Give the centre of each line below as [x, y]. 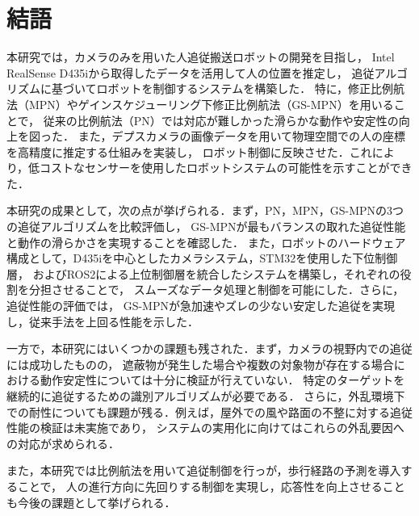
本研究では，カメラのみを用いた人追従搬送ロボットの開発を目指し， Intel [201, 57]
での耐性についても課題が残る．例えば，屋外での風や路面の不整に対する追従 [209, 411]
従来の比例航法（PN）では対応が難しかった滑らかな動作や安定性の [221, 120]
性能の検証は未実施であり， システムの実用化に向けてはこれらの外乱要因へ [205, 428]
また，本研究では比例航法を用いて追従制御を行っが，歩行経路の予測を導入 [204, 470]
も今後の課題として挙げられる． [91, 502]
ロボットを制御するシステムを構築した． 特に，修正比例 [245, 88]
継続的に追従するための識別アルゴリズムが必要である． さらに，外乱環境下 [206, 396]
